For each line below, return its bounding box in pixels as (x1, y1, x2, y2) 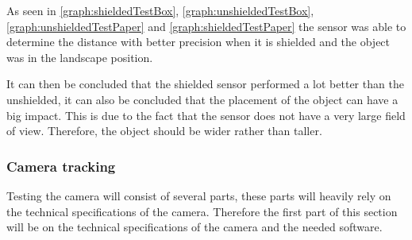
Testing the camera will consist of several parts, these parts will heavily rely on (6, 187, 391, 203)
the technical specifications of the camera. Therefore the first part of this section (6, 203, 398, 219)
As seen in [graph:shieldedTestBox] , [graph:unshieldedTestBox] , (6, 2, 314, 18)
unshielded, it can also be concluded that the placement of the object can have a (6, 91, 399, 107)
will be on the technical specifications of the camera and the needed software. (6, 219, 383, 235)
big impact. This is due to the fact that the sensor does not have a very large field (6, 106, 406, 123)
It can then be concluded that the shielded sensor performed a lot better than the (6, 75, 404, 92)
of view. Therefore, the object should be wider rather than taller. (6, 122, 322, 139)
